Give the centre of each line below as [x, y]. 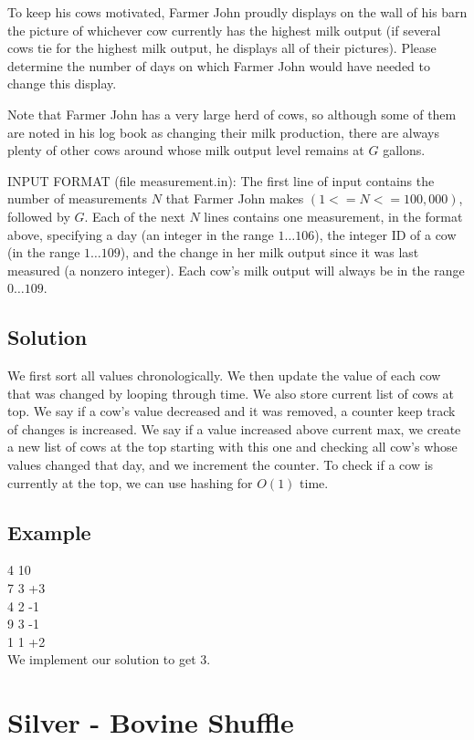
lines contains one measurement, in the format [333, 216]
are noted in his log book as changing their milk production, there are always [223, 132]
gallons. [404, 150]
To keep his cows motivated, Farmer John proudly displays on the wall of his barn [237, 12]
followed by [39, 216]
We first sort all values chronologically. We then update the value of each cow [224, 375]
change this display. [62, 83]
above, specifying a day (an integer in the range [141, 234]
